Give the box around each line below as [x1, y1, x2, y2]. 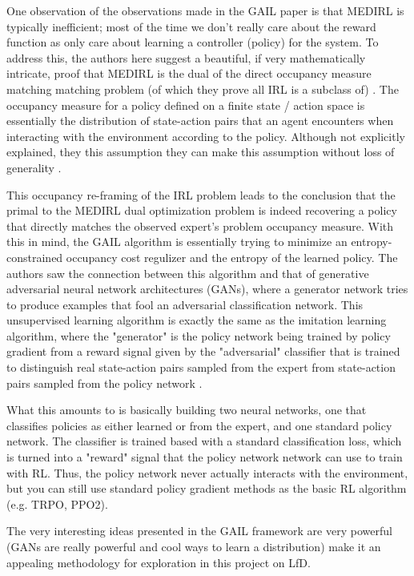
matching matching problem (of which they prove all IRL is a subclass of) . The [6, 80, 399, 97]
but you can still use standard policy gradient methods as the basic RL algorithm [6, 480, 407, 497]
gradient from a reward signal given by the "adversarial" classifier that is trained [6, 343, 400, 360]
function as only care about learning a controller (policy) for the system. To [6, 34, 379, 50]
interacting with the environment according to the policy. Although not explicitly [6, 127, 405, 144]
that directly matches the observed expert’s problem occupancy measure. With [6, 217, 394, 234]
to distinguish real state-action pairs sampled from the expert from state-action [6, 359, 396, 376]
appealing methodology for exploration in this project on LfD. [6, 554, 311, 570]
